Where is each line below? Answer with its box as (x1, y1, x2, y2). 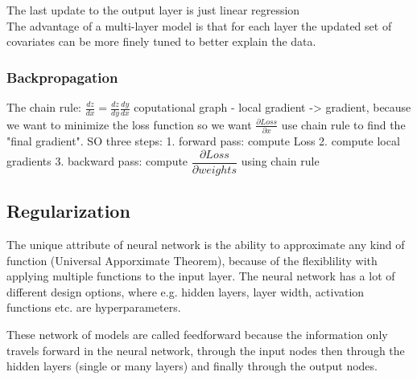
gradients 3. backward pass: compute (6, 153, 188, 170)
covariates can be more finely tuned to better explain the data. (6, 33, 316, 50)
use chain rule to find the (281, 116, 406, 133)
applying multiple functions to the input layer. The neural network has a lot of (6, 268, 395, 284)
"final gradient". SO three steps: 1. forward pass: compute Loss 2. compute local (6, 133, 400, 149)
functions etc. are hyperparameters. (6, 299, 181, 316)
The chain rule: (6, 99, 81, 115)
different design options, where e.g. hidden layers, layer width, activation (6, 283, 365, 300)
